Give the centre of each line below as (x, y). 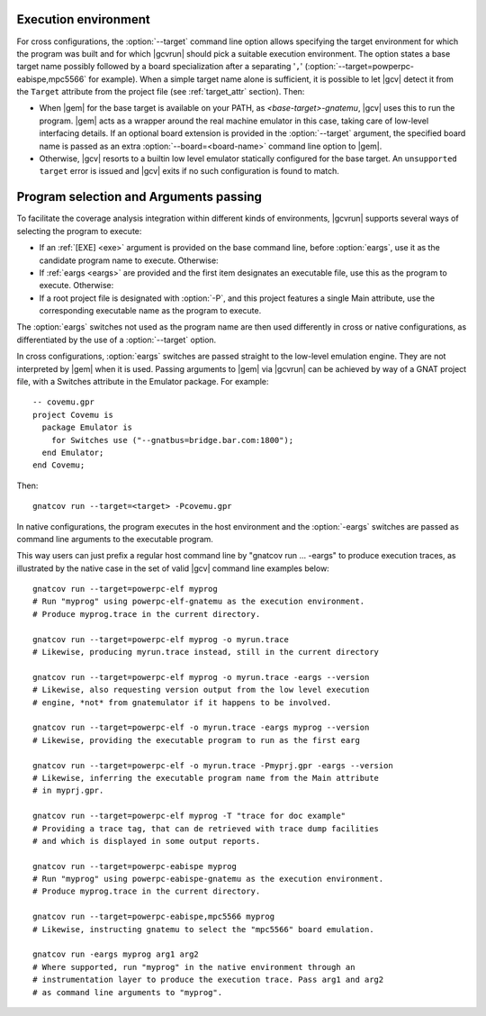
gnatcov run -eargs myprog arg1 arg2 (116, 954)
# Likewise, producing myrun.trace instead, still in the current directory (206, 652)
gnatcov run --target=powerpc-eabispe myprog (135, 866)
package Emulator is (87, 427)
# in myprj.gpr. (68, 791)
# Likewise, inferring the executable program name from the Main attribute (206, 778)
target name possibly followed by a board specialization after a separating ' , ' (160, 67)
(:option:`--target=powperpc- (359, 67)
